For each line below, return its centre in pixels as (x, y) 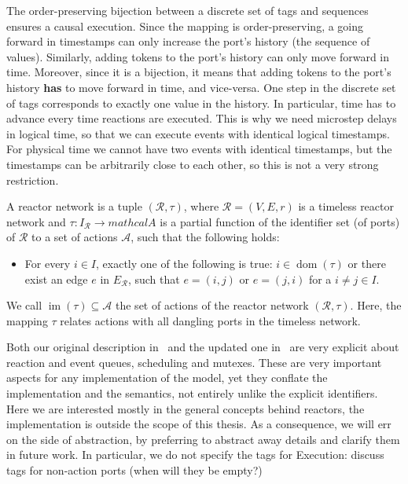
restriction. (33, 180)
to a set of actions (75, 237)
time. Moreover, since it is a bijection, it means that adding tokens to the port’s (199, 72)
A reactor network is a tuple (74, 206)
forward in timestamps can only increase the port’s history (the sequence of (188, 41)
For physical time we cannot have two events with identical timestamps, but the (199, 149)
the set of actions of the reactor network (212, 305)
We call (24, 305)
